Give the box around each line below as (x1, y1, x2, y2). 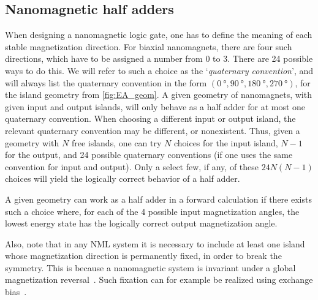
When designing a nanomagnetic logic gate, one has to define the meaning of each (5, 28, 312, 41)
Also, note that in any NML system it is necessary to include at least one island (5, 237, 305, 250)
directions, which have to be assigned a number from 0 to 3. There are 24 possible (5, 52, 313, 65)
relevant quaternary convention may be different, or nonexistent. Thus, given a (5, 124, 300, 137)
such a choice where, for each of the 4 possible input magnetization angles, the (5, 204, 300, 217)
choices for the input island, (173, 136, 278, 149)
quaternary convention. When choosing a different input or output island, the (5, 112, 296, 125)
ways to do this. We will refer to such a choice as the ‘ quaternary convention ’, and (5, 64, 314, 77)
